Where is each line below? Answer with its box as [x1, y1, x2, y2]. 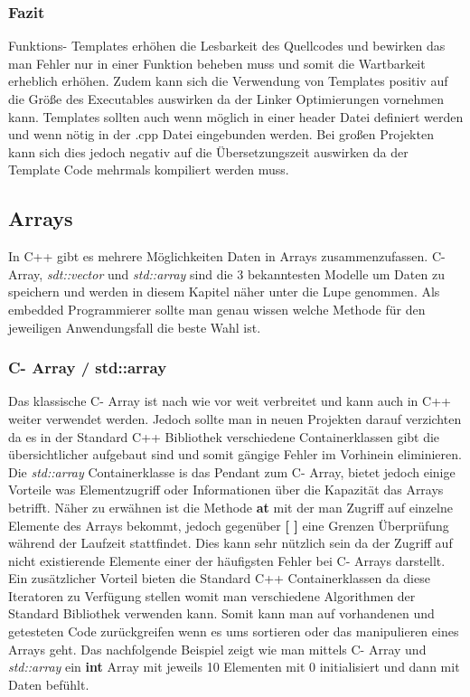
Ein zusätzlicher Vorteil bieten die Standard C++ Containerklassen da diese [8, 569, 430, 588]
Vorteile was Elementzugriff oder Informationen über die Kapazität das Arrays [8, 480, 444, 499]
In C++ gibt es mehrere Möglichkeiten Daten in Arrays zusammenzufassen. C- [8, 247, 446, 266]
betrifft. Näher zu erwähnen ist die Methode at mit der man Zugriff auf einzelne [8, 497, 453, 516]
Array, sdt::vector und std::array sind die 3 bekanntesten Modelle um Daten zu [8, 264, 445, 283]
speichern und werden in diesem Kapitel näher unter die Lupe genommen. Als [8, 282, 440, 301]
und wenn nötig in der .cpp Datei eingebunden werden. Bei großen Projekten [8, 125, 434, 144]
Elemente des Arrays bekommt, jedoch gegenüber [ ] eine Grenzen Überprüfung [8, 515, 449, 534]
